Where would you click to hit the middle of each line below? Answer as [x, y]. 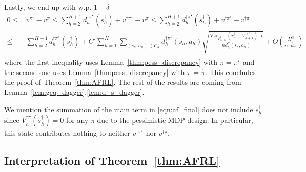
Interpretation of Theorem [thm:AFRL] [112, 161]
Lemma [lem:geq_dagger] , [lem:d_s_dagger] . [74, 92]
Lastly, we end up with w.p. [48, 7]
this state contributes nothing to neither [67, 133]
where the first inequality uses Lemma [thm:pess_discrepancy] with [111, 62]
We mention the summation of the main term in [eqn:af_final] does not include [129, 109]
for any [77, 120]
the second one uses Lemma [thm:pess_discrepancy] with [95, 72]
